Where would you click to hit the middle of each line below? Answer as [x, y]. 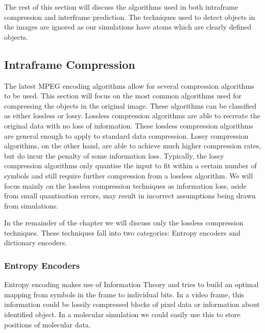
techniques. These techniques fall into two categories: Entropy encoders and [122, 232]
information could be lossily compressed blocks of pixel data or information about [132, 304]
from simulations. [31, 205]
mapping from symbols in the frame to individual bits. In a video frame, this [124, 294]
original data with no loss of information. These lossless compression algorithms [129, 125]
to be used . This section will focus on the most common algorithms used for [123, 96]
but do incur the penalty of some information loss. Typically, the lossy [114, 155]
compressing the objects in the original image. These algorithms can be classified [130, 105]
